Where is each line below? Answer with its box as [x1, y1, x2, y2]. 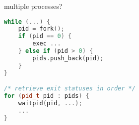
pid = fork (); [18, 25, 65, 33]
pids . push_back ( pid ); [32, 54, 104, 62]
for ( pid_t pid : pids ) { [4, 92, 89, 100]
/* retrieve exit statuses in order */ [4, 85, 136, 92]
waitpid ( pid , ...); [18, 100, 82, 107]
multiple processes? [4, 1, 63, 11]
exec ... [32, 40, 61, 47]
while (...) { [4, 18, 51, 25]
